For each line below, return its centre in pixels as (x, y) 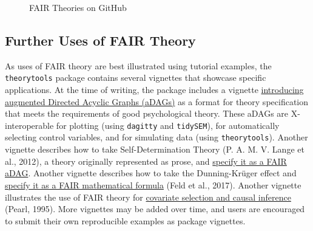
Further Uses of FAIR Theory (100, 40)
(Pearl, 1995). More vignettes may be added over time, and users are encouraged (155, 209)
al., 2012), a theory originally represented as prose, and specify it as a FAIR (146, 161)
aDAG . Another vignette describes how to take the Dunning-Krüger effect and (151, 173)
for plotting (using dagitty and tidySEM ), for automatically (168, 125)
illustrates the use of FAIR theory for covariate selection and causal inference (148, 197)
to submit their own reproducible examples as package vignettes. (125, 220)
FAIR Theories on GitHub (78, 7)
